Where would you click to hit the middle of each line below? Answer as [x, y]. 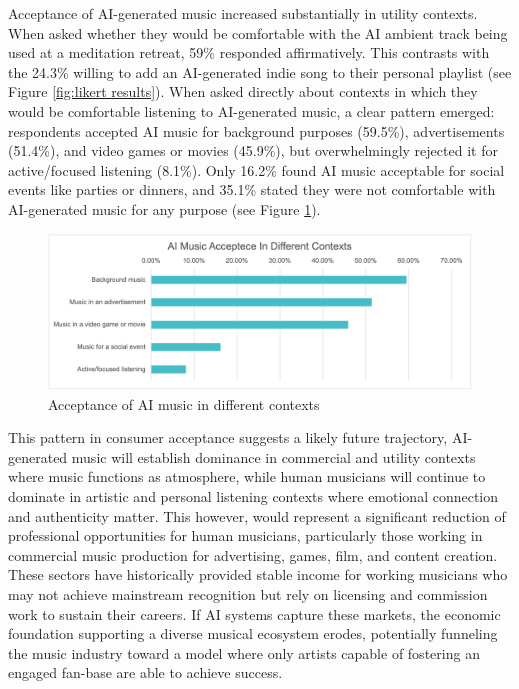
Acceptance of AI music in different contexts [184, 403]
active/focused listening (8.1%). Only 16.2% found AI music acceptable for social [256, 169]
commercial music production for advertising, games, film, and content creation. [253, 554]
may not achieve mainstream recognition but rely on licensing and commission [248, 593]
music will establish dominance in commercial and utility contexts [273, 456]
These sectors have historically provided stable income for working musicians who [258, 574]
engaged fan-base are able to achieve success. [145, 672]
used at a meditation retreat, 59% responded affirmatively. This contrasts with [249, 52]
